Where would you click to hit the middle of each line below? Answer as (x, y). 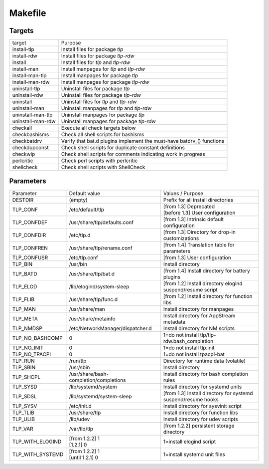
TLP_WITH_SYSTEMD (38, 454)
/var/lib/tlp (81, 429)
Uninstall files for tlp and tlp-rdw (99, 102)
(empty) (78, 200)
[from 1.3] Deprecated (189, 206)
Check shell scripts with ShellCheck (103, 167)
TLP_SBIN (24, 367)
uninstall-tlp (26, 89)
